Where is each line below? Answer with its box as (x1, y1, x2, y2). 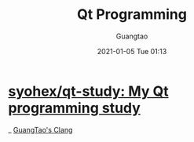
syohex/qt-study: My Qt (8, 82, 169, 100)
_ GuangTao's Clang (8, 125, 73, 134)
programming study (8, 99, 141, 117)
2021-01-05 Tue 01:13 (97, 46, 167, 56)
